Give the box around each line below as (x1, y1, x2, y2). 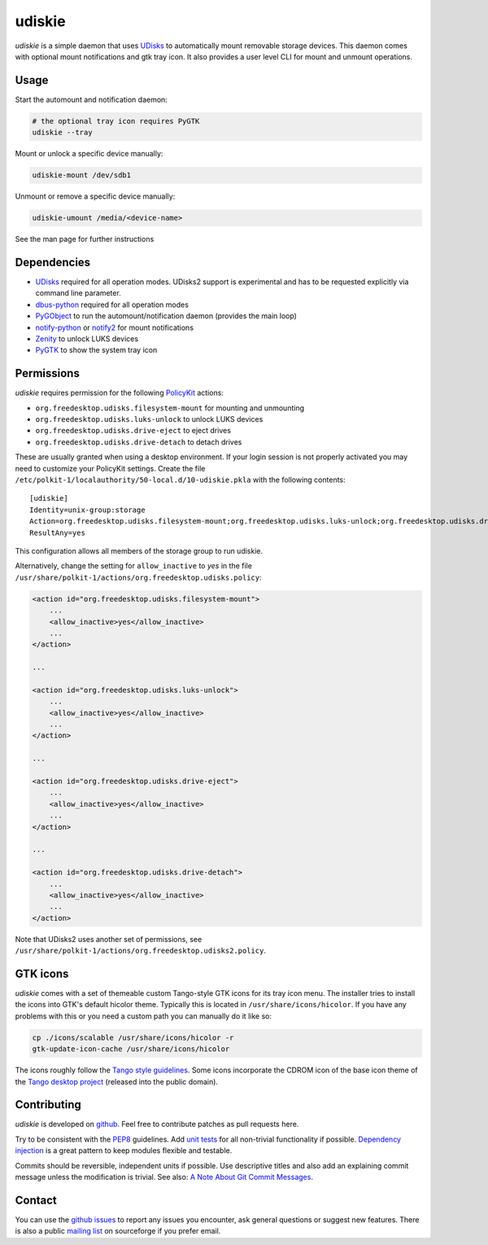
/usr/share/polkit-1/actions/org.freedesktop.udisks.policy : (15, 572, 262, 582)
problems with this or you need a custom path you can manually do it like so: (15, 1010, 272, 1021)
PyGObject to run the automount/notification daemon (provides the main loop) (35, 311, 297, 321)
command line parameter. (35, 288, 121, 298)
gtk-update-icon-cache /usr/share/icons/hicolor (32, 1045, 230, 1054)
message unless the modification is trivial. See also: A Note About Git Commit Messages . (15, 1172, 313, 1181)
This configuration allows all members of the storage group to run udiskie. (15, 546, 264, 555)
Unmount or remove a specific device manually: (15, 191, 176, 201)
